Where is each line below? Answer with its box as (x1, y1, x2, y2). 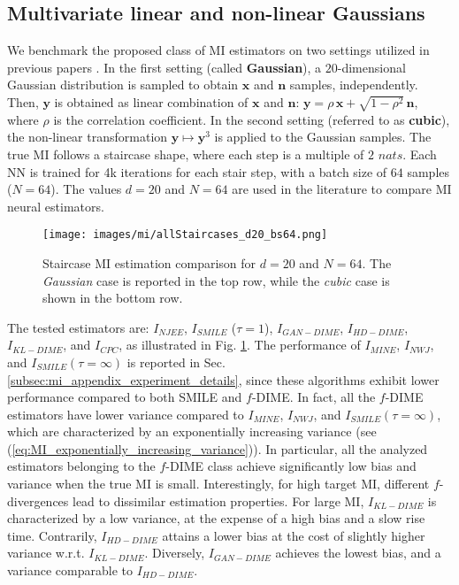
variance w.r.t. (7, 543, 85, 562)
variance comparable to (7, 561, 134, 580)
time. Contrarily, (7, 526, 97, 544)
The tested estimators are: (7, 318, 149, 336)
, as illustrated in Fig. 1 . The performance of (119, 335, 361, 354)
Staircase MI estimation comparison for (42, 253, 256, 272)
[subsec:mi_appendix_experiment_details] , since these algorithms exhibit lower (7, 370, 440, 389)
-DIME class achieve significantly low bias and (165, 457, 417, 475)
